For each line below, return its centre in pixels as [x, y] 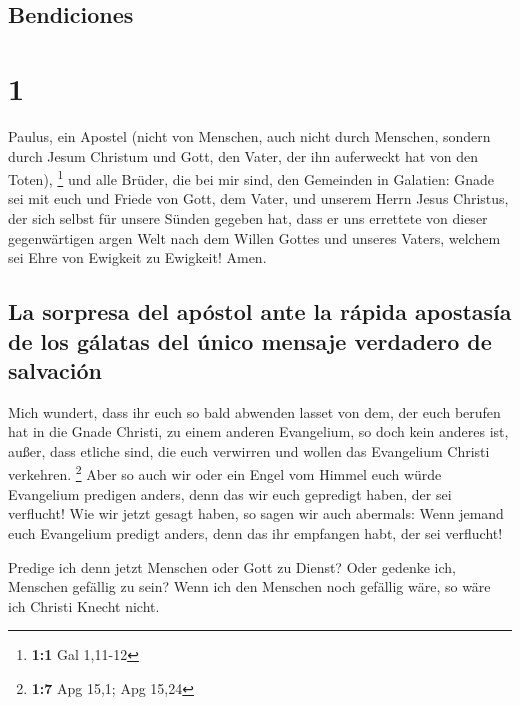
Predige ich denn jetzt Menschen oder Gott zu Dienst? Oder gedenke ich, [232, 566]
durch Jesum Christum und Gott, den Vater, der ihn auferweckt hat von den [243, 155]
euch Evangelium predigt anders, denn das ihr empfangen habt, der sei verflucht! [255, 532]
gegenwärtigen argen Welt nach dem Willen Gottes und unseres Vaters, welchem [254, 237]
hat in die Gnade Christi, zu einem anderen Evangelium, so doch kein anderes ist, [258, 431]
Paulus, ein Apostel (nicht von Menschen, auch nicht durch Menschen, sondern [249, 135]
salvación [55, 369]
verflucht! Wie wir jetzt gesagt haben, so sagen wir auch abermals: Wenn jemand [256, 513]
